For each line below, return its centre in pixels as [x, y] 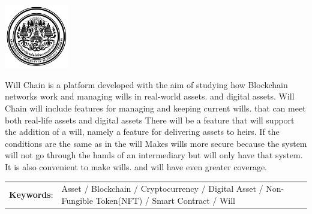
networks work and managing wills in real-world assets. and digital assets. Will [150, 96]
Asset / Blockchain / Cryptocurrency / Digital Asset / [162, 189]
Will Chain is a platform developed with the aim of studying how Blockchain [146, 84]
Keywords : [31, 195]
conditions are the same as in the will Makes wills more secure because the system [156, 143]
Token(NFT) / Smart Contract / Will [166, 200]
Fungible [77, 200]
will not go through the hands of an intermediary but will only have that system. [154, 155]
